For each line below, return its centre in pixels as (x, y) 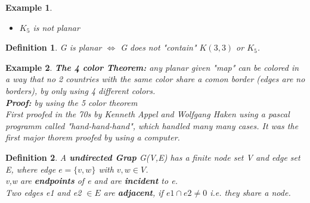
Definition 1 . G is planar (54, 47)
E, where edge (31, 169)
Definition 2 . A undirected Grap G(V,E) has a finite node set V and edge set (153, 157)
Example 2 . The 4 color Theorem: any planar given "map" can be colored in (152, 67)
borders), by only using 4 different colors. (80, 90)
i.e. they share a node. (250, 192)
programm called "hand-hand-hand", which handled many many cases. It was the (152, 125)
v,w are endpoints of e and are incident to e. (92, 181)
